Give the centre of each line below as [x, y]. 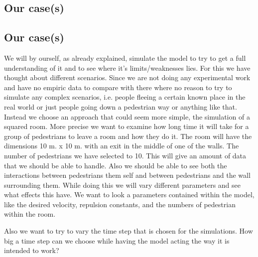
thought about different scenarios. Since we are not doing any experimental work [127, 77]
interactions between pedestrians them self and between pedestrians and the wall [127, 175]
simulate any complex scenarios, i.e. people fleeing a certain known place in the [125, 97]
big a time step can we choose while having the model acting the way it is [117, 240]
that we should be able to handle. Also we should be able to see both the [116, 165]
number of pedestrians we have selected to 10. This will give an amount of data [125, 155]
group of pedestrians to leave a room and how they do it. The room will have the [128, 136]
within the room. [30, 214]
